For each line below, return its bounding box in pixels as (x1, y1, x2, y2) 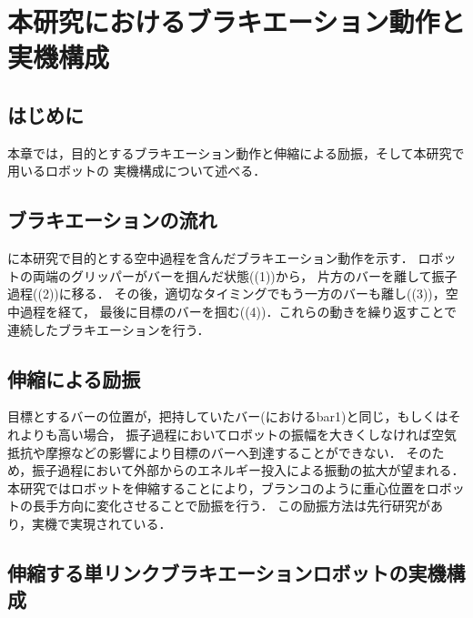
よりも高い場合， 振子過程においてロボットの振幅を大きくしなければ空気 (19, 424, 457, 443)
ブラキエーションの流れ (7, 206, 217, 234)
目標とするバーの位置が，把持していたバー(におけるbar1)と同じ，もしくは (7, 407, 448, 426)
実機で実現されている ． (32, 513, 172, 532)
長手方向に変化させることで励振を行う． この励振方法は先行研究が (32, 496, 431, 515)
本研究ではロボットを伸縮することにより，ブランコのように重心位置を (7, 478, 427, 497)
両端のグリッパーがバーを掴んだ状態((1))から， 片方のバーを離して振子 (32, 266, 458, 285)
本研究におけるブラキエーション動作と (7, 3, 466, 40)
